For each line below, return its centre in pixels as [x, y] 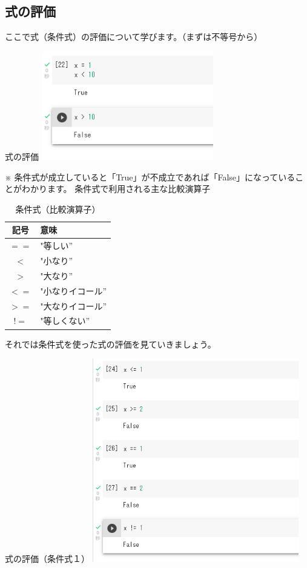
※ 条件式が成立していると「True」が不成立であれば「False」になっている [150, 177]
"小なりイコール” [74, 290]
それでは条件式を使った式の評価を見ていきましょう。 [111, 344]
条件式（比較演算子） [58, 209]
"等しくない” [65, 321]
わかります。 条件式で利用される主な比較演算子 [116, 189]
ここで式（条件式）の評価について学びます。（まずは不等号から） [134, 37]
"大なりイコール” [74, 305]
